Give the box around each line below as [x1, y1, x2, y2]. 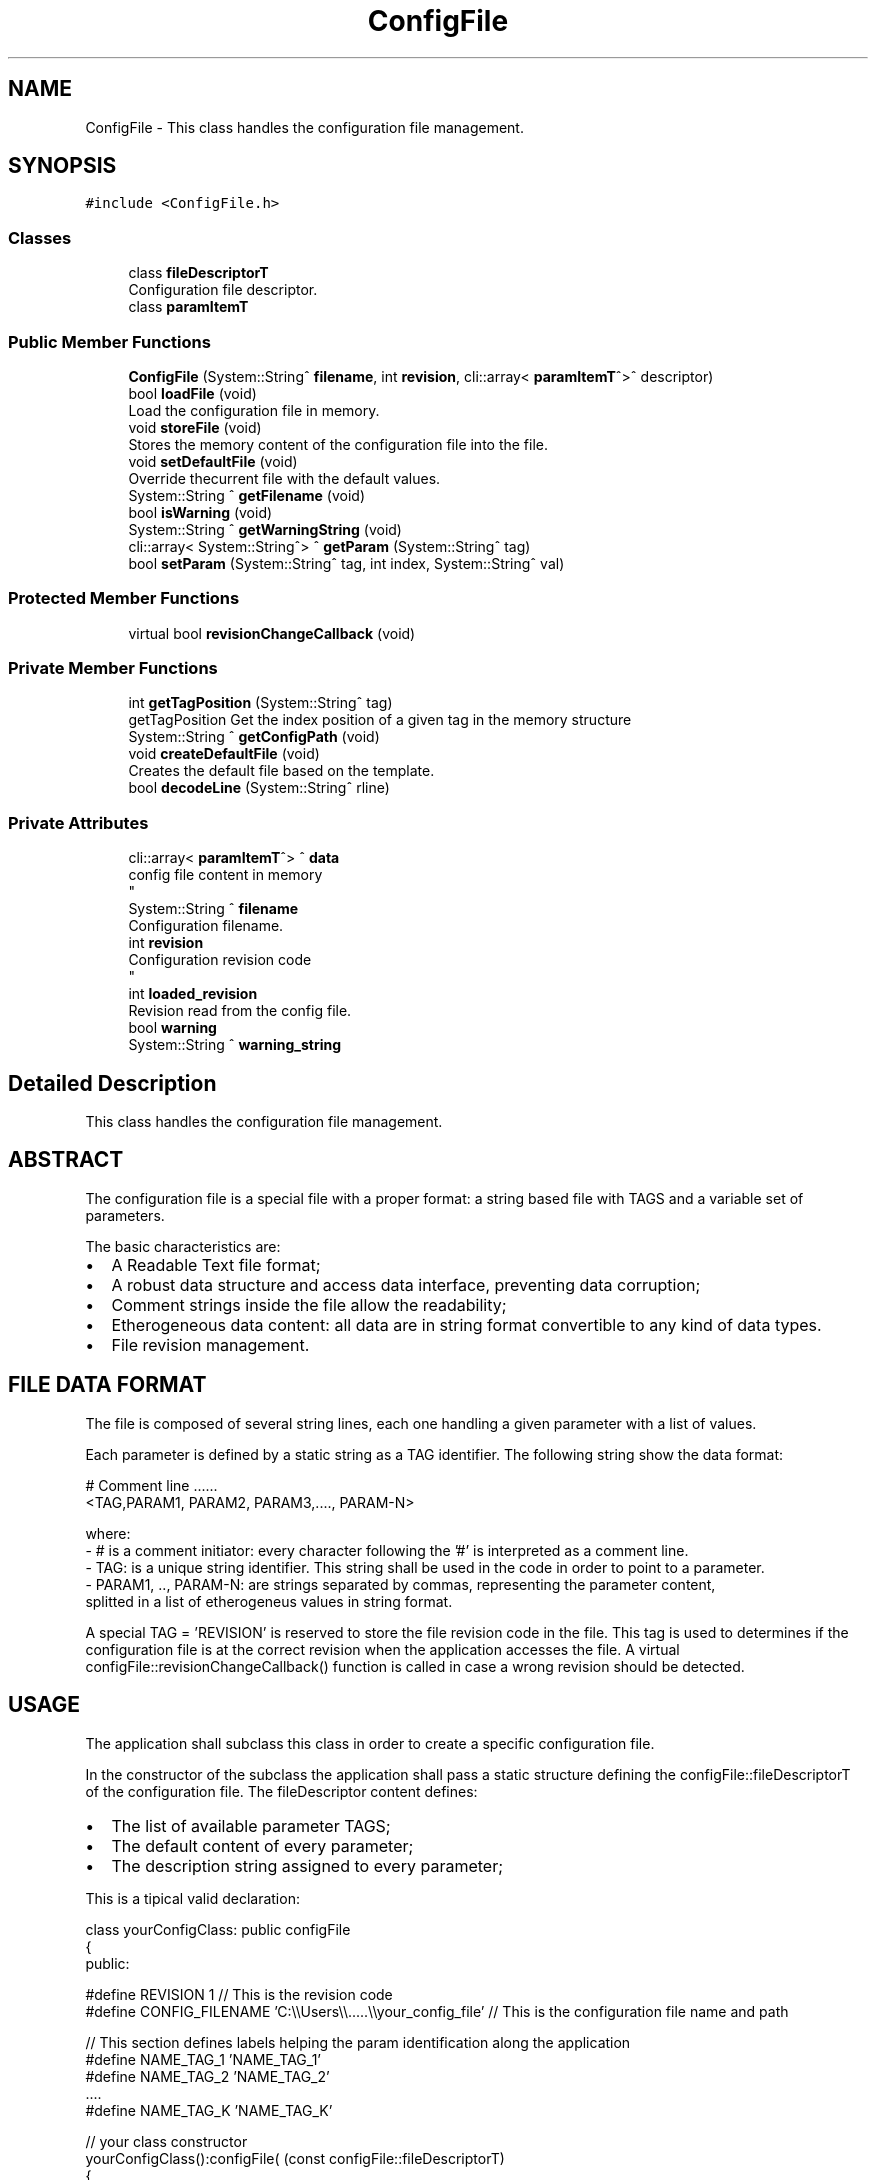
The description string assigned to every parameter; [111, 1855, 503, 1876]
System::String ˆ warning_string [128, 1036, 342, 1054]
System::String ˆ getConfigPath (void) [128, 728, 380, 746]
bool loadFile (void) [128, 384, 257, 402]
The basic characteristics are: [85, 1237, 281, 1255]
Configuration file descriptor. [128, 281, 318, 299]
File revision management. [111, 1334, 310, 1355]
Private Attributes [8, 812, 149, 833]
